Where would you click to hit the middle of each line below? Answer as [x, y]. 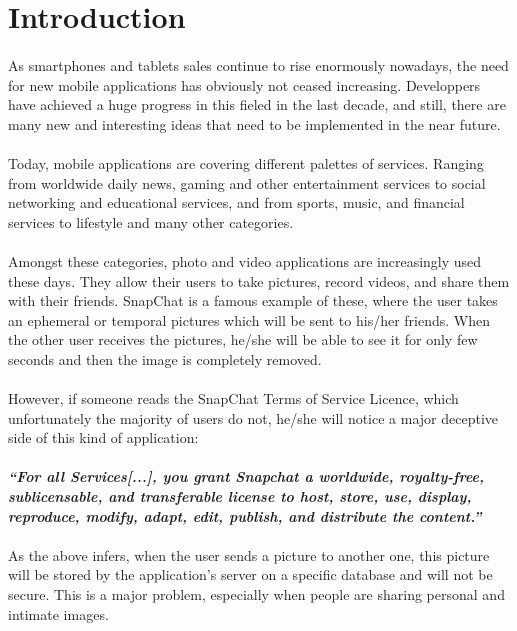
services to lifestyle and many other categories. [151, 221]
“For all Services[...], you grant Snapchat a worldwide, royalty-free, [246, 476]
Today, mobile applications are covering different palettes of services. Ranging [246, 162]
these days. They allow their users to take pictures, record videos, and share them [259, 280]
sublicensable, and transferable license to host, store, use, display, [240, 496]
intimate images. [58, 613]
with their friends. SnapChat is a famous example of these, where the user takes [253, 300]
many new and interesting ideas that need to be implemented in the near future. [254, 123]
